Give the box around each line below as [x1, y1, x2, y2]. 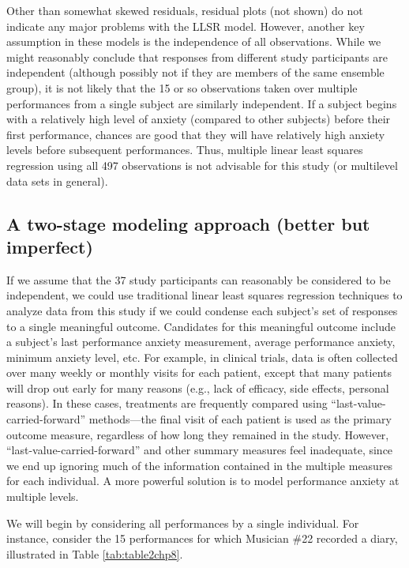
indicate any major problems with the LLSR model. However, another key [6, 17, 365, 34]
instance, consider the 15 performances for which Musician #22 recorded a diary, [6, 530, 398, 547]
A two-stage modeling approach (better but [6, 211, 370, 235]
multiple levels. [6, 488, 79, 505]
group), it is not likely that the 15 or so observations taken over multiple [6, 79, 358, 96]
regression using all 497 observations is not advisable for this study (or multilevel [6, 156, 398, 173]
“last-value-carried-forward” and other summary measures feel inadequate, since [6, 442, 393, 458]
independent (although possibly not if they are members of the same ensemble [6, 64, 385, 81]
